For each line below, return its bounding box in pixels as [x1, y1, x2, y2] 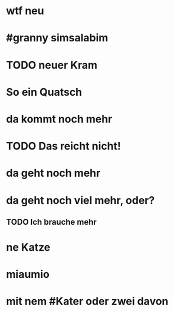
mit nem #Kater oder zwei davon [6, 294, 169, 308]
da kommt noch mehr [6, 112, 113, 125]
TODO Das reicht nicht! [6, 140, 122, 153]
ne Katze [6, 241, 51, 254]
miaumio [6, 268, 50, 281]
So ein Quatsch [6, 85, 83, 99]
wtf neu [6, 4, 44, 18]
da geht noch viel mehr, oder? [6, 193, 155, 207]
